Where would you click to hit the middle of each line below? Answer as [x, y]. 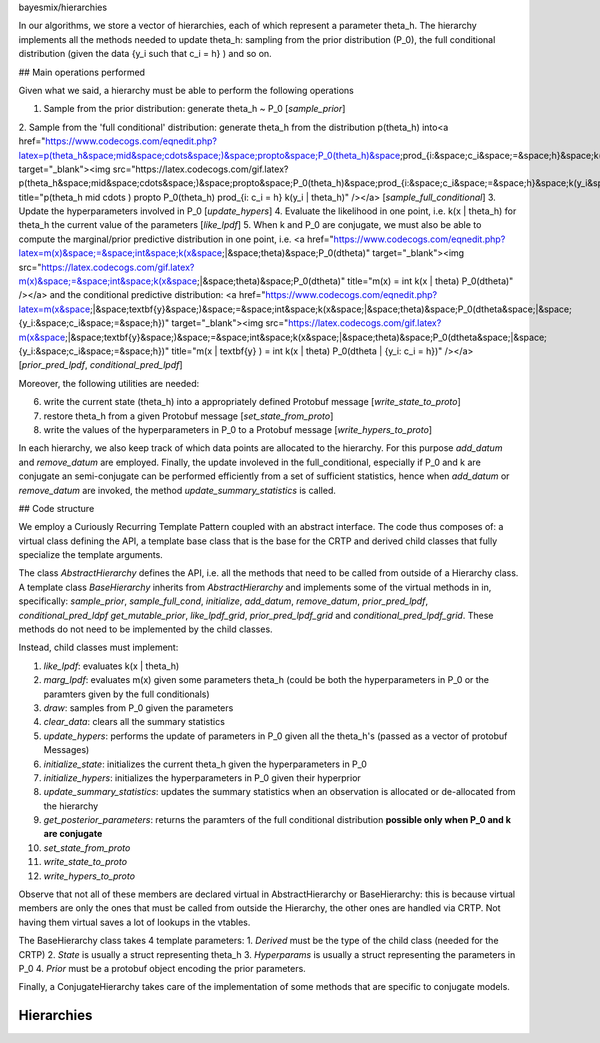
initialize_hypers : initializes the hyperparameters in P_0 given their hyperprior [202, 777]
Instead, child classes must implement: [98, 647]
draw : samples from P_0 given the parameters [138, 707]
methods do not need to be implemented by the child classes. [146, 629]
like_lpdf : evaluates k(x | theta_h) [111, 666]
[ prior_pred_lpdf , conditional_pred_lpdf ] [101, 365]
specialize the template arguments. [91, 555]
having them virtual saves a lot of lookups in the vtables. [134, 922]
